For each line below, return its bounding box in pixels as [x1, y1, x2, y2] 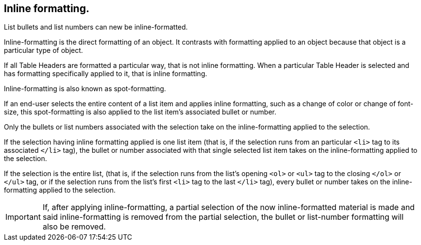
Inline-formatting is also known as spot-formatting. [4, 84, 166, 93]
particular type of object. [4, 46, 83, 55]
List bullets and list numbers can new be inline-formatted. [4, 23, 188, 32]
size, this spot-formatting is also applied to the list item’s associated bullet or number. [4, 108, 276, 116]
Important [5, 212, 41, 222]
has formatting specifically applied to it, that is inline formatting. [4, 69, 207, 78]
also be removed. [42, 222, 106, 232]
